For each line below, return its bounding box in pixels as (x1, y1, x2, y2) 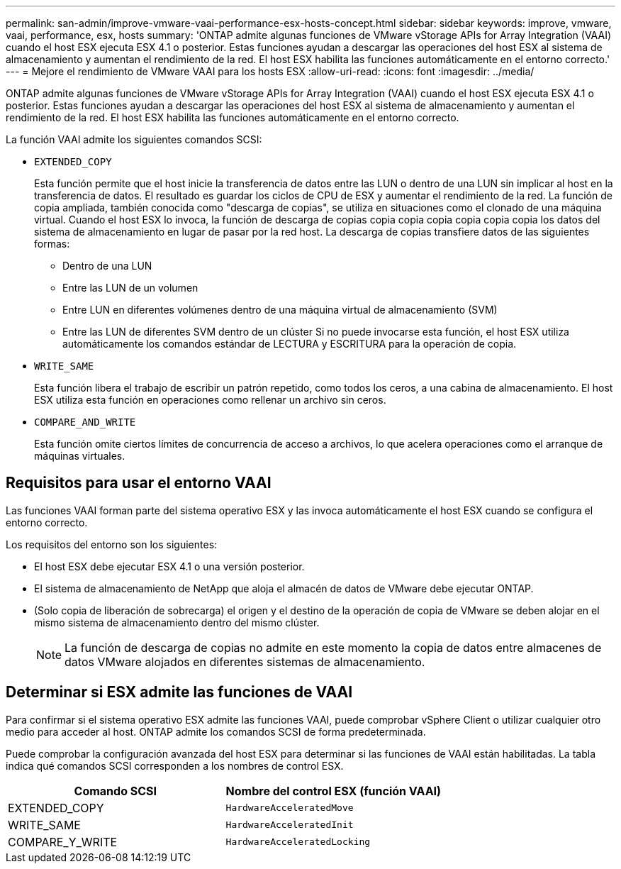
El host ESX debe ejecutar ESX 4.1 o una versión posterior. (34, 560, 305, 572)
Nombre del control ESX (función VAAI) (225, 783, 442, 798)
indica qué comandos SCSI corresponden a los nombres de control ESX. (6, 759, 344, 772)
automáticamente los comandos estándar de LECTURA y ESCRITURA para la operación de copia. (62, 338, 517, 350)
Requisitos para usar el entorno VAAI (6, 474, 272, 492)
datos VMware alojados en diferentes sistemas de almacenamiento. (65, 654, 425, 669)
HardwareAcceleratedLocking (225, 836, 371, 848)
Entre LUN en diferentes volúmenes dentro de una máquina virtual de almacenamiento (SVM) (62, 304, 498, 316)
